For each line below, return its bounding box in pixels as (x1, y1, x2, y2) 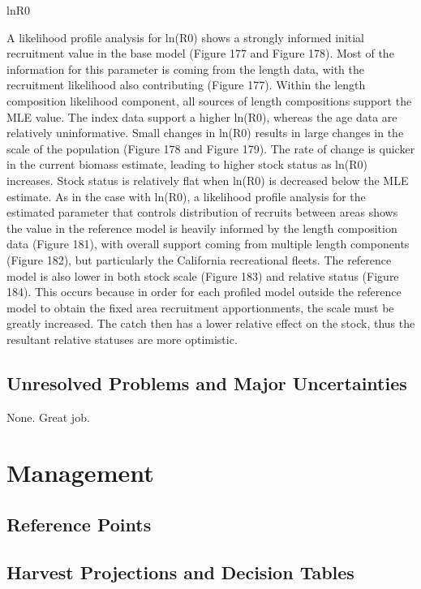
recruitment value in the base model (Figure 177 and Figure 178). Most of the (6, 45, 394, 62)
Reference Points (6, 512, 152, 537)
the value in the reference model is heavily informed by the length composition (6, 219, 397, 236)
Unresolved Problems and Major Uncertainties (6, 370, 407, 395)
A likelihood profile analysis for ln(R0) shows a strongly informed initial (6, 28, 365, 45)
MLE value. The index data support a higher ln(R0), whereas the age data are (6, 108, 397, 125)
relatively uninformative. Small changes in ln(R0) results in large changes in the (6, 124, 404, 141)
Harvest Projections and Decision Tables (6, 559, 354, 584)
